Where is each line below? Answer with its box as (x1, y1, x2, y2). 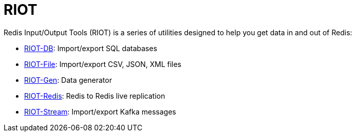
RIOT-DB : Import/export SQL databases (24, 43, 157, 53)
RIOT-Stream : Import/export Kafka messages (24, 107, 176, 116)
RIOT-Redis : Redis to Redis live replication (24, 91, 165, 100)
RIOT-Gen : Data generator (24, 75, 112, 84)
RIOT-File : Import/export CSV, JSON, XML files (24, 59, 182, 69)
